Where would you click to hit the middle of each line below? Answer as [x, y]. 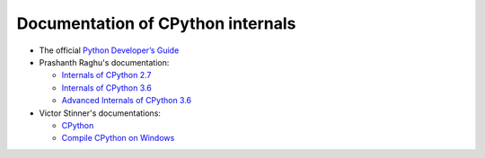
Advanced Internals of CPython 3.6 [127, 101]
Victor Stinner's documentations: [100, 113]
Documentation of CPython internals [156, 23]
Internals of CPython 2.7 [106, 75]
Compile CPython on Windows [118, 138]
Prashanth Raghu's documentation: [104, 62]
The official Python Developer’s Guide [109, 50]
